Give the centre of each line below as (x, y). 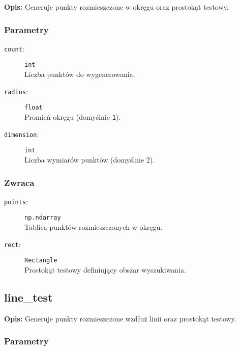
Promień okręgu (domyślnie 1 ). (73, 117)
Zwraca (19, 182)
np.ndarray (43, 218)
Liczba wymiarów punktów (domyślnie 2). (90, 159)
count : (14, 48)
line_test (28, 297)
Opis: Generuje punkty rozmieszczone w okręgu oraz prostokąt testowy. (116, 7)
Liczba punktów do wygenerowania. (80, 74)
